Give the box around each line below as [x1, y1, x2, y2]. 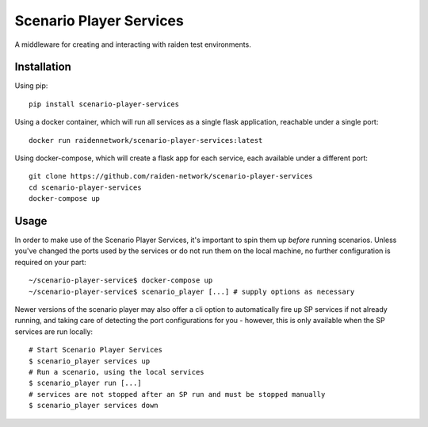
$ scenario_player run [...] [29, 379, 142, 388]
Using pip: [14, 81, 48, 90]
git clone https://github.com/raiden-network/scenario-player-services [29, 171, 313, 181]
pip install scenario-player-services [29, 99, 180, 109]
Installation [14, 60, 71, 74]
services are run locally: [14, 326, 94, 337]
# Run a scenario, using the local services [29, 367, 205, 376]
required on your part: [14, 257, 86, 267]
